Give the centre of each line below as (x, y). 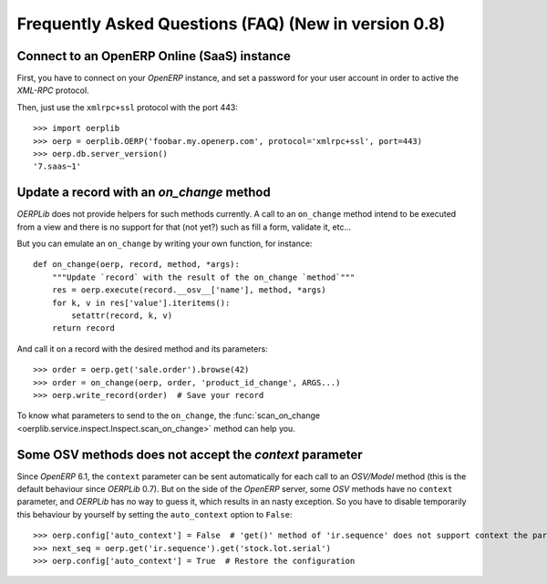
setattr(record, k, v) (122, 316)
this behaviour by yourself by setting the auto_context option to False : (155, 514)
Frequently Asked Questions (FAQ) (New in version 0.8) (231, 24)
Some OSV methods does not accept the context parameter (190, 454)
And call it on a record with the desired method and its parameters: (142, 348)
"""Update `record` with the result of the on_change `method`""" (203, 277)
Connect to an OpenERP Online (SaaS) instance (154, 56)
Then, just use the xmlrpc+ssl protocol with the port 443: (128, 107)
